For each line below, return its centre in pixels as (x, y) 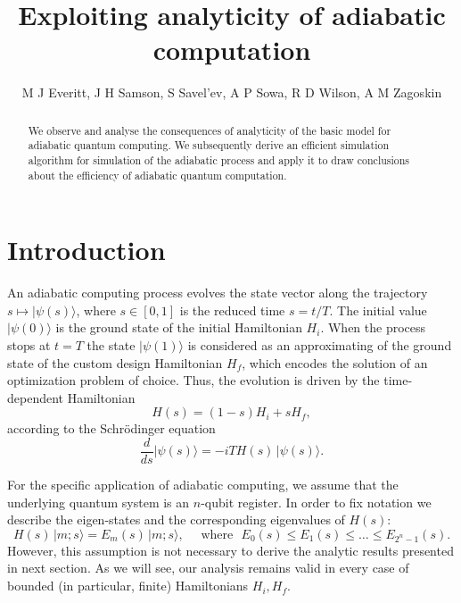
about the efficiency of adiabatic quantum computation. (157, 175)
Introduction (86, 250)
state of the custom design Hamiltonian (115, 362)
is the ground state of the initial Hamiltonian (179, 327)
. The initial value (378, 310)
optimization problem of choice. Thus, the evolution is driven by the (193, 380)
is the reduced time (232, 310)
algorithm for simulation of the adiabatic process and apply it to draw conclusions (219, 160)
